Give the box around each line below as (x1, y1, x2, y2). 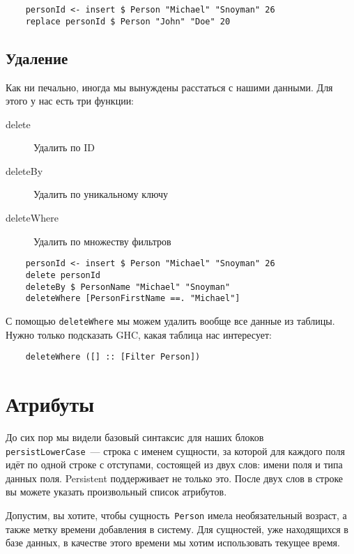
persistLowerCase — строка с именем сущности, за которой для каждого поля (6, 443, 345, 458)
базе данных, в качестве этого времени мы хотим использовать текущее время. (6, 535, 340, 550)
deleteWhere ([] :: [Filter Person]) (25, 352, 201, 362)
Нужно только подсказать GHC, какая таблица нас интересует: (6, 327, 272, 341)
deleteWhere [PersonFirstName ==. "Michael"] (25, 293, 240, 304)
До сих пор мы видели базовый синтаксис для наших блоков (6, 429, 264, 444)
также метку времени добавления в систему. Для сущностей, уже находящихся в (6, 521, 348, 536)
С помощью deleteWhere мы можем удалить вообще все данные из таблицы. (6, 313, 335, 328)
